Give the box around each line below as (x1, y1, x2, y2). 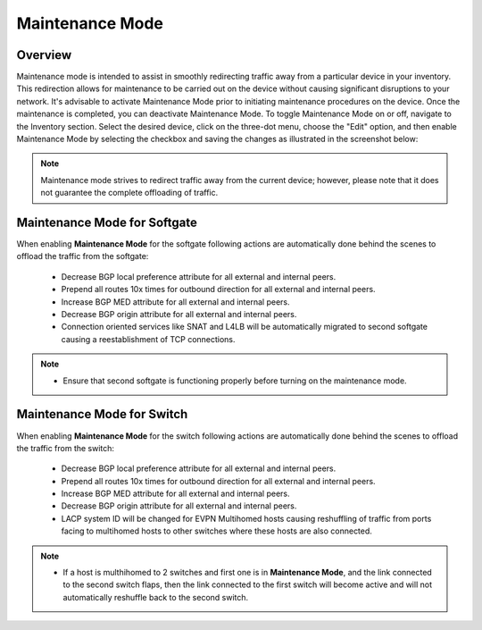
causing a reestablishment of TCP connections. (61, 333, 236, 344)
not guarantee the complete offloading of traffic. (40, 188, 219, 198)
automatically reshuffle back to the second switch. (62, 592, 249, 602)
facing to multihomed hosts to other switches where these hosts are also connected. (61, 525, 372, 536)
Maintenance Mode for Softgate (16, 215, 198, 230)
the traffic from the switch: (16, 442, 115, 453)
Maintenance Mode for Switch (16, 407, 188, 422)
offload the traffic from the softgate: (16, 251, 149, 262)
